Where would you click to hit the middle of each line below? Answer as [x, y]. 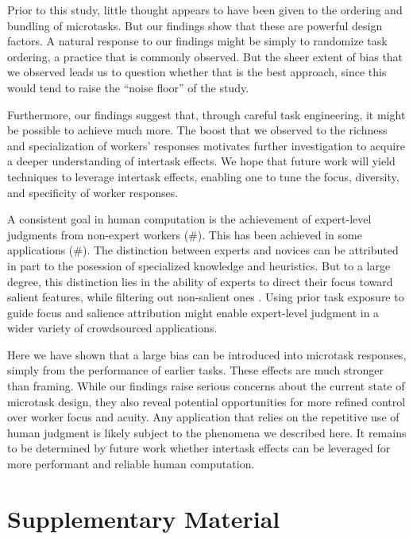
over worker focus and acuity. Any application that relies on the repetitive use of [203, 417]
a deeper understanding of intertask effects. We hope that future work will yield [201, 161]
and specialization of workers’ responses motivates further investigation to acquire [206, 145]
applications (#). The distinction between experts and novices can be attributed [203, 250]
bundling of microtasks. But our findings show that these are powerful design [195, 25]
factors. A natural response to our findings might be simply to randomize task [197, 41]
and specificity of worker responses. [93, 192]
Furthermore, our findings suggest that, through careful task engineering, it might [206, 114]
